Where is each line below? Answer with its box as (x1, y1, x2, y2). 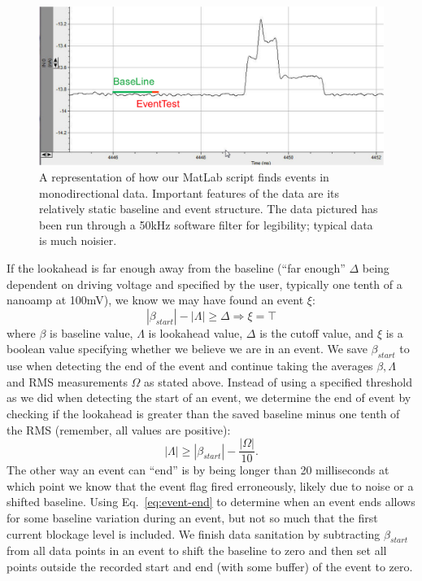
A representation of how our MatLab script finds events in (39, 168, 329, 186)
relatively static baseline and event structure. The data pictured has (39, 200, 378, 217)
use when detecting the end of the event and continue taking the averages (7, 357, 373, 374)
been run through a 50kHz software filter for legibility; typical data (39, 216, 373, 233)
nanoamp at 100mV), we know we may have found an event (7, 291, 304, 308)
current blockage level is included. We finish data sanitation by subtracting (7, 525, 381, 542)
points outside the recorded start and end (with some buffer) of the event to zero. (7, 557, 413, 574)
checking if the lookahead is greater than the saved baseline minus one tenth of (7, 404, 400, 422)
